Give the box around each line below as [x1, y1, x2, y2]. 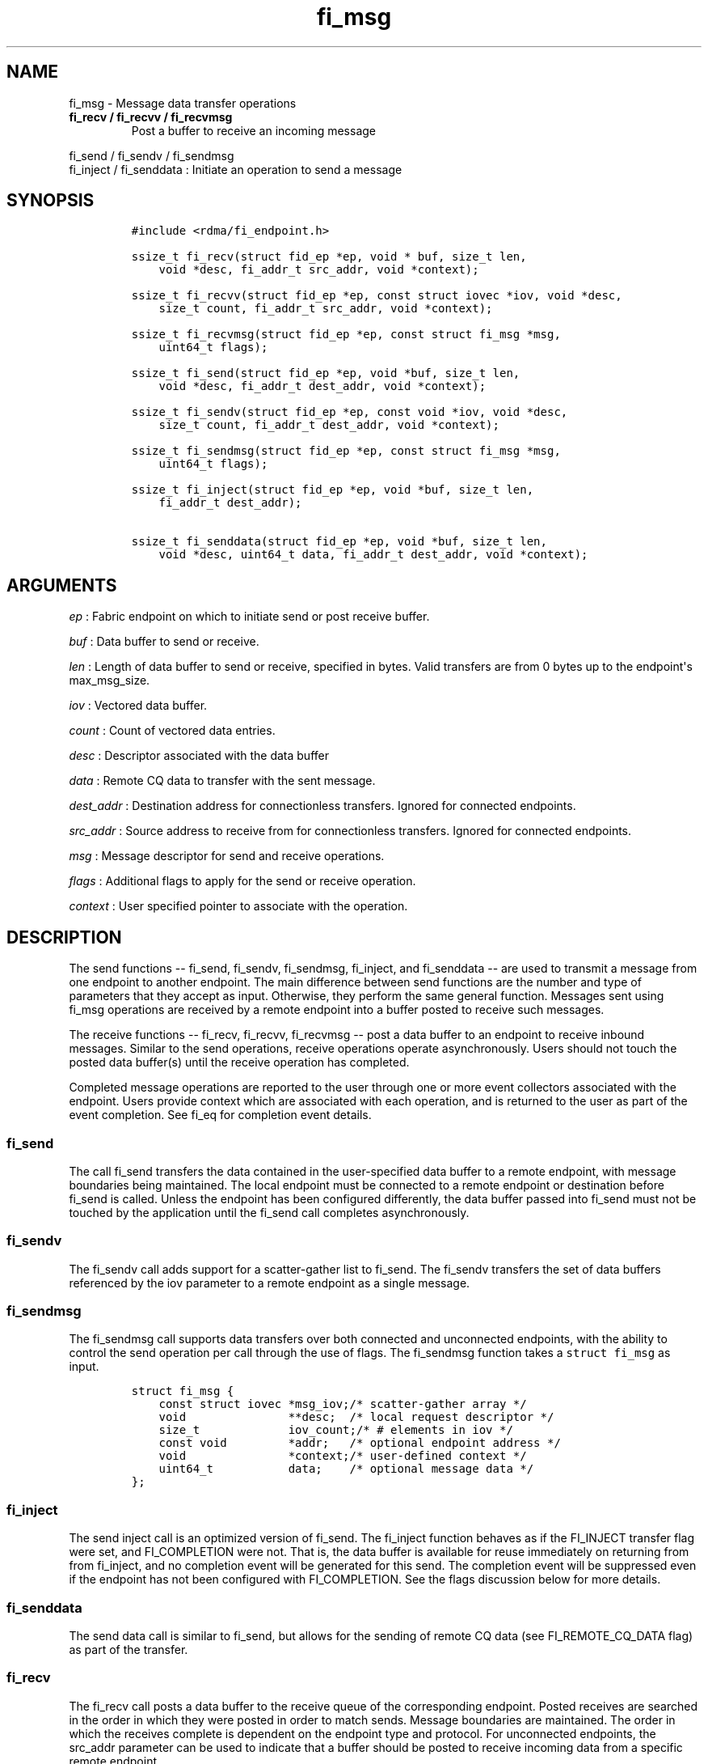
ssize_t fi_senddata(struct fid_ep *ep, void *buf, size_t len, [131, 535, 547, 549]
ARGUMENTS [6, 575, 117, 596]
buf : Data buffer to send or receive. [69, 634, 259, 649]
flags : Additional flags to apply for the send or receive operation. [69, 874, 416, 888]
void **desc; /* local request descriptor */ [158, 1410, 554, 1424]
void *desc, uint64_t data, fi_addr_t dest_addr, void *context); [158, 548, 588, 562]
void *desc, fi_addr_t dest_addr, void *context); [158, 380, 487, 393]
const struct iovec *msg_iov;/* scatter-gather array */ [158, 1397, 527, 1411]
